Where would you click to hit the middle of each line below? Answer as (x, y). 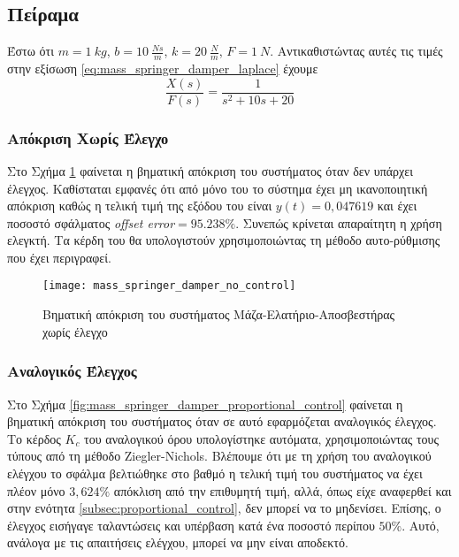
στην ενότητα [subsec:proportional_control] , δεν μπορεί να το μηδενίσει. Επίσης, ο (224, 508)
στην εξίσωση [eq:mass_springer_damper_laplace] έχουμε (163, 69)
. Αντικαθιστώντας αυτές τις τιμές (356, 51)
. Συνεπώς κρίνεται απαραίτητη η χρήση (339, 222)
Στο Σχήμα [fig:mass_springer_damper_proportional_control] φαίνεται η (205, 404)
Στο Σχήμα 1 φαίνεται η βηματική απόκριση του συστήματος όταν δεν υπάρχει (210, 170)
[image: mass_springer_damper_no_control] (169, 286)
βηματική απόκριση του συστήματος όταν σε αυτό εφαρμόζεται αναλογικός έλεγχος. (222, 421)
